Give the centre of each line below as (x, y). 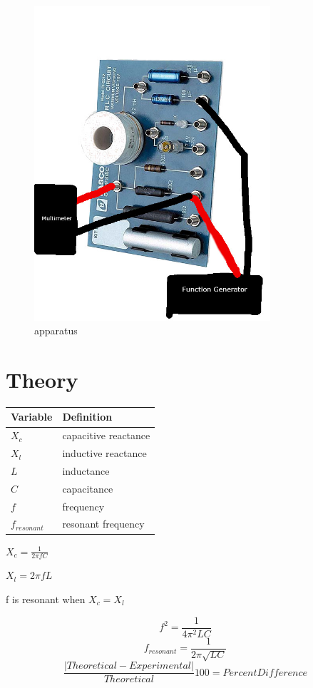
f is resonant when (46, 599)
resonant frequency (103, 524)
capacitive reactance (106, 435)
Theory (42, 379)
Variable (32, 417)
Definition (87, 417)
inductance (86, 470)
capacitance (88, 488)
